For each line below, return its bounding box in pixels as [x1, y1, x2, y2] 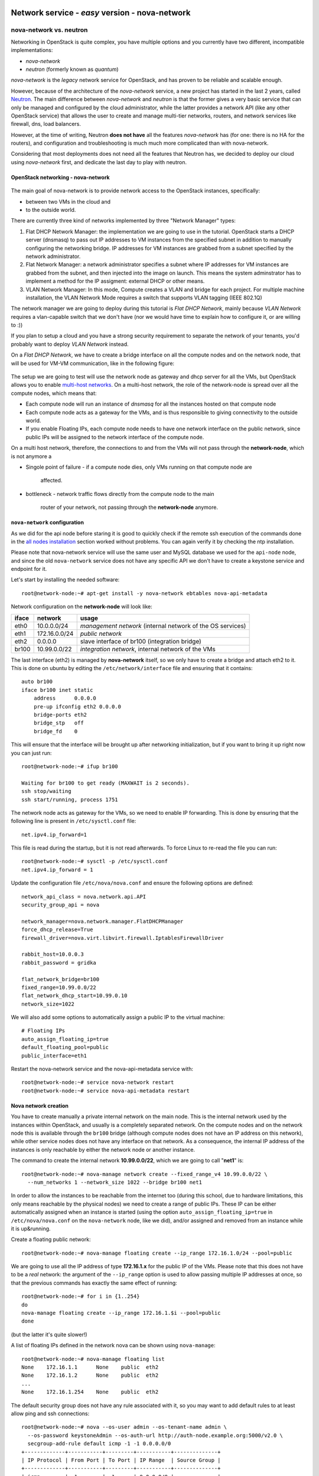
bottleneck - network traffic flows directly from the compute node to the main [25, 490, 215, 497]
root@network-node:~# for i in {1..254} [21, 1293, 140, 1300]
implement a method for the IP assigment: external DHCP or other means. [25, 277, 205, 285]
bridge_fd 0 [33, 728, 78, 734]
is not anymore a [11, 452, 52, 460]
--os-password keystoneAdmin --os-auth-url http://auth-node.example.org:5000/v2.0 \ [27, 1432, 284, 1439]
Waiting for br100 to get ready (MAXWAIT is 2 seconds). [21, 779, 190, 786]
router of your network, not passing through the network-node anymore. [40, 504, 219, 511]
